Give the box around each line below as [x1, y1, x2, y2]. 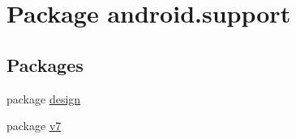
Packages [6, 52, 84, 77]
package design [6, 90, 81, 107]
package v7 [6, 117, 62, 134]
